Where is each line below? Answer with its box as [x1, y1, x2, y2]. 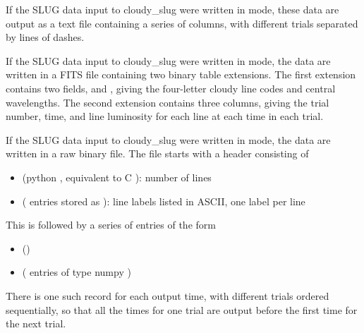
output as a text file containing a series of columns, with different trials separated [6, 16, 358, 30]
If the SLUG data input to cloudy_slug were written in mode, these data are [6, 2, 339, 16]
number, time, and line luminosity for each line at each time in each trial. [6, 109, 324, 123]
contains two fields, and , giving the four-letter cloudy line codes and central [6, 80, 336, 95]
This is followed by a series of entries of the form [6, 217, 216, 232]
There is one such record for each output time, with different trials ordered [6, 288, 329, 303]
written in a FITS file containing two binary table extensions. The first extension [6, 67, 356, 82]
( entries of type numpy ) [22, 265, 131, 279]
